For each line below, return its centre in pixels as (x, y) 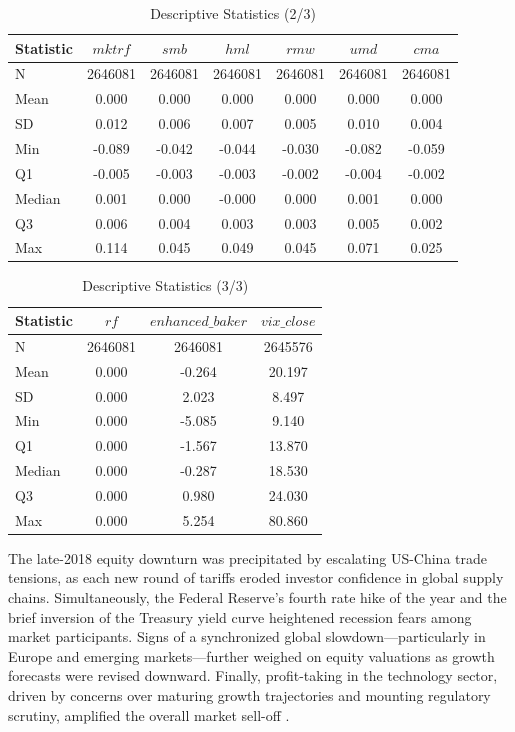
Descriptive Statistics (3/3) (165, 285)
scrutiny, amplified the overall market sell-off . (149, 714)
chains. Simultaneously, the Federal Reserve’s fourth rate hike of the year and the (257, 597)
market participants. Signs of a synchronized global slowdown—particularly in (247, 636)
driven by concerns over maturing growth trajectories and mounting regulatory (249, 695)
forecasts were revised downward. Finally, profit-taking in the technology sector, (253, 675)
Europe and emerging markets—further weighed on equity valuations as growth (251, 655)
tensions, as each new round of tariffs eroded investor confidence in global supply (256, 577)
